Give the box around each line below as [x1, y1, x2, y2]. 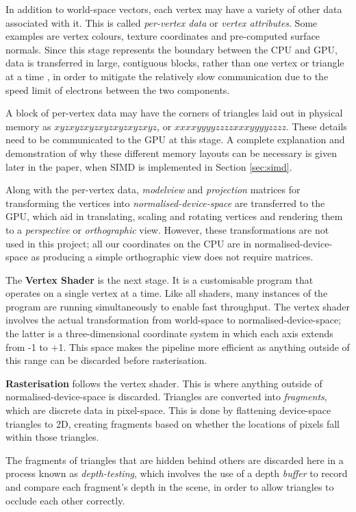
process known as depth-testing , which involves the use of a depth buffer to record [5, 466, 348, 480]
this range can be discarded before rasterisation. [5, 353, 207, 367]
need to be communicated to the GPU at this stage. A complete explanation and [5, 132, 345, 147]
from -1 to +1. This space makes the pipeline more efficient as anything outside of [5, 339, 350, 354]
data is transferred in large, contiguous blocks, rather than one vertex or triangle [5, 56, 344, 70]
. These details [286, 119, 347, 133]
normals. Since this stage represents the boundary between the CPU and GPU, [5, 42, 338, 56]
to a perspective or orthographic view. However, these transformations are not [5, 222, 329, 236]
